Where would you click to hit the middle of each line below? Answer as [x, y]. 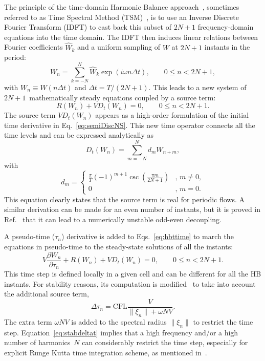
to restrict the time [223, 321]
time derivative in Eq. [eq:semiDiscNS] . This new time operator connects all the [130, 125]
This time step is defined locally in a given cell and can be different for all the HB [133, 274]
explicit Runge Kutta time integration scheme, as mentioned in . [106, 352]
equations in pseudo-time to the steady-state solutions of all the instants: [119, 247]
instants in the [227, 47]
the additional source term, [47, 294]
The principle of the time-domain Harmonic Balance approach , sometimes [122, 7]
